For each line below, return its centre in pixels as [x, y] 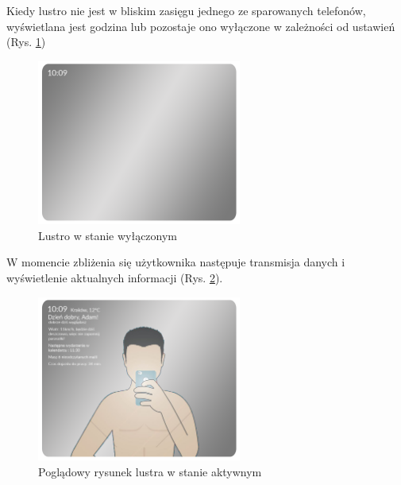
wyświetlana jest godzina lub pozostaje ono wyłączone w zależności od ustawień [201, 26]
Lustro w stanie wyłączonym [108, 235]
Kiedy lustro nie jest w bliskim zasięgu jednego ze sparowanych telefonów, [186, 10]
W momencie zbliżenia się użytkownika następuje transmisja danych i [176, 262]
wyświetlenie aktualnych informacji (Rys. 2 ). [115, 277]
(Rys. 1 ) [26, 42]
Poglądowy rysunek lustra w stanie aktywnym [150, 471]
